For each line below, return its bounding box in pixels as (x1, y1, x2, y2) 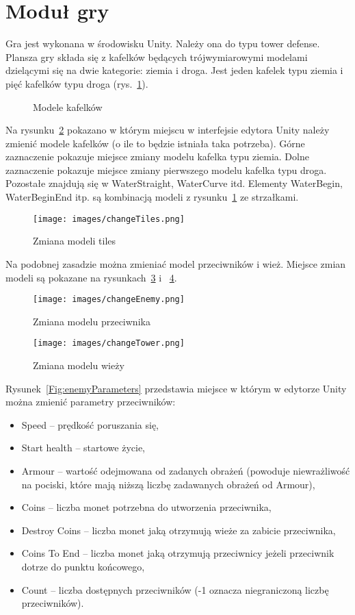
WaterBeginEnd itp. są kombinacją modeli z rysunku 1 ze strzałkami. (5, 190, 299, 204)
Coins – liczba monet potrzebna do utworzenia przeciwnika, (21, 500, 272, 514)
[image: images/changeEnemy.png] (33, 294, 185, 305)
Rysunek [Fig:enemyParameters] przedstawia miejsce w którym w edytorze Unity (5, 381, 347, 395)
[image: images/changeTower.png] (33, 338, 185, 349)
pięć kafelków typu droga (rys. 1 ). (5, 76, 148, 90)
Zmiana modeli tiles (33, 234, 116, 248)
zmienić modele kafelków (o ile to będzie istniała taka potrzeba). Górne (5, 136, 305, 150)
